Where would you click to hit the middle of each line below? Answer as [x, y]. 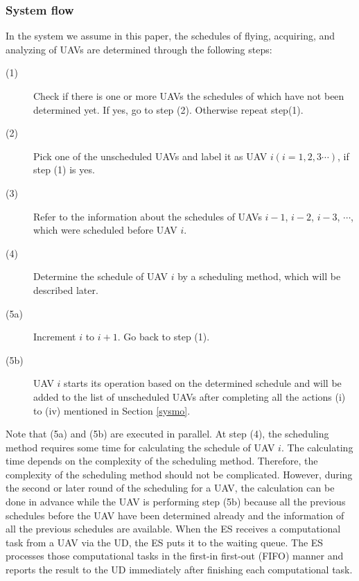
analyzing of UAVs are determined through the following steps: [139, 49]
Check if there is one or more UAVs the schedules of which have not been [189, 96]
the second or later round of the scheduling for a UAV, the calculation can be [170, 488]
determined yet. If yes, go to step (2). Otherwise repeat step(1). [168, 109]
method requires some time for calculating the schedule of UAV [140, 447]
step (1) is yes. [64, 170]
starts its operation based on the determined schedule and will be [203, 383]
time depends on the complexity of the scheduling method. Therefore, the [162, 461]
